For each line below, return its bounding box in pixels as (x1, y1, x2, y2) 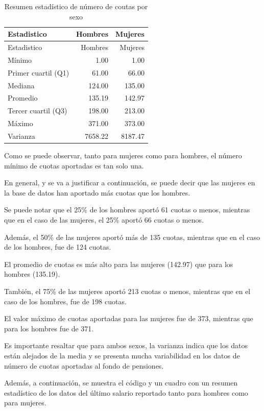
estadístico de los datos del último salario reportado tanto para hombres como (4, 387, 248, 398)
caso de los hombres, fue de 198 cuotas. (4, 296, 127, 306)
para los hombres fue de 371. (4, 323, 94, 333)
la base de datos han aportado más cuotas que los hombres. (4, 187, 190, 198)
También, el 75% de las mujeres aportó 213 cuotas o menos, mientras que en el (4, 285, 251, 296)
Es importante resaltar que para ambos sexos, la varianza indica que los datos (4, 340, 248, 351)
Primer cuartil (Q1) (8, 67, 69, 78)
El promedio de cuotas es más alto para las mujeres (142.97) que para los (4, 258, 233, 269)
